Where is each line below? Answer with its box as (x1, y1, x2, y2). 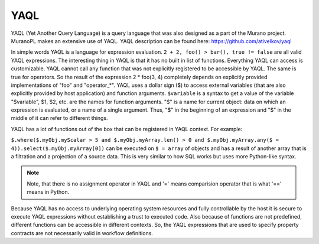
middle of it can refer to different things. (11, 115, 109, 122)
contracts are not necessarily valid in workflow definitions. (11, 229, 154, 236)
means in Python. (27, 188, 70, 196)
